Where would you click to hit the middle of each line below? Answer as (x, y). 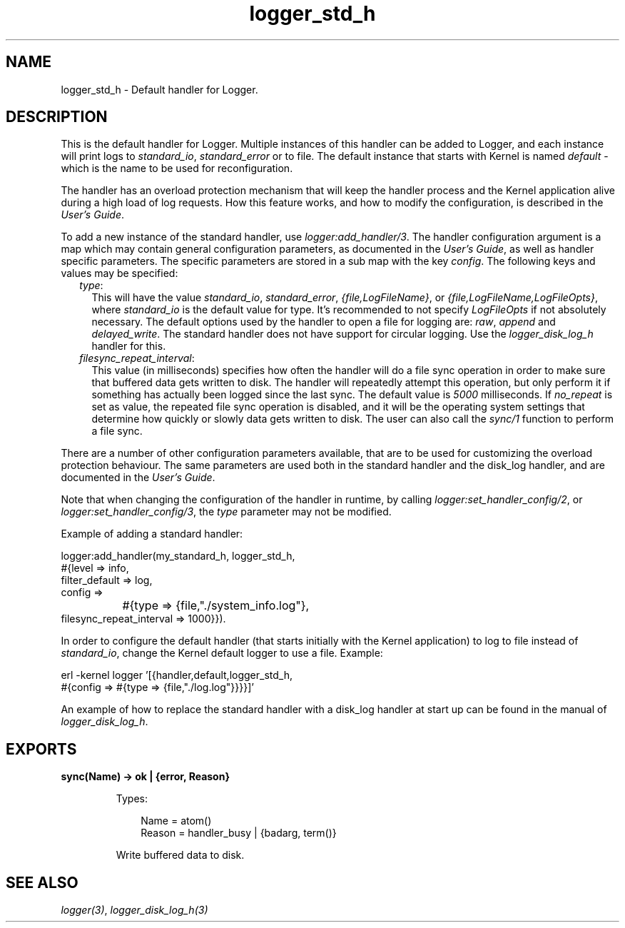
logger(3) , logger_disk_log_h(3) (134, 910)
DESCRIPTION (57, 117)
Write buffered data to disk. (180, 855)
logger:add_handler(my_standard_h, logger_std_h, (178, 556)
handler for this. (129, 346)
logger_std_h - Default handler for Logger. (159, 89)
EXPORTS (41, 749)
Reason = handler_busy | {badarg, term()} (239, 833)
